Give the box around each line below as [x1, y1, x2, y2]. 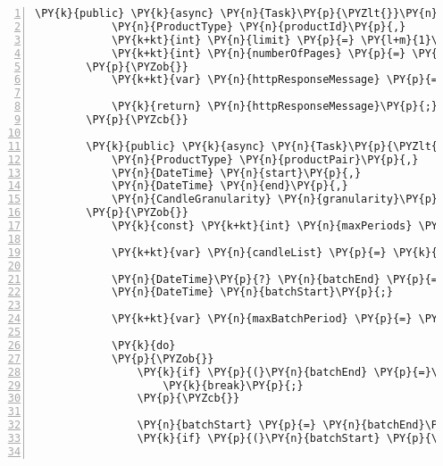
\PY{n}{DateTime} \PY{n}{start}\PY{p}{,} [111, 166, 362, 179]
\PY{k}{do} [111, 338, 176, 352]
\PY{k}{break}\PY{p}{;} [163, 379, 304, 392]
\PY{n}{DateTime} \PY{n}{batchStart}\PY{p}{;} [111, 286, 393, 299]
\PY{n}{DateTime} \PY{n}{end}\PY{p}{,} [111, 179, 348, 193]
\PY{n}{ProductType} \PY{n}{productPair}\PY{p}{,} [111, 153, 419, 166]
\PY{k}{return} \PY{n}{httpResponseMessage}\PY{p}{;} [111, 100, 439, 113]
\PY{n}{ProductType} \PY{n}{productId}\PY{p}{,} [111, 20, 406, 33]
